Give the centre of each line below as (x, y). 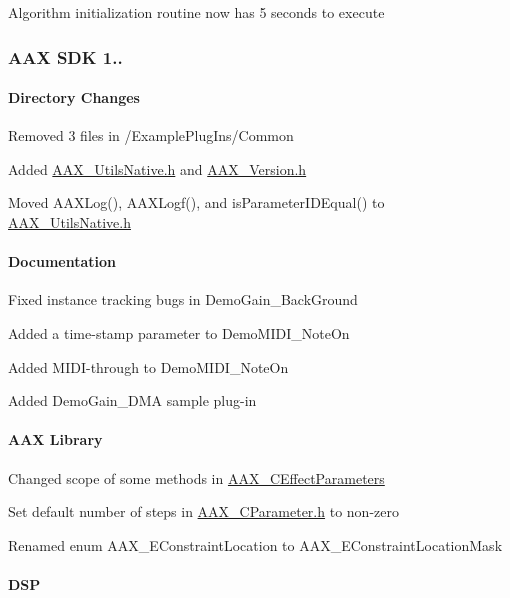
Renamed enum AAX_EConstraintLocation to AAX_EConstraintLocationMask (255, 544)
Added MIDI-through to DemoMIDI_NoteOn (148, 366)
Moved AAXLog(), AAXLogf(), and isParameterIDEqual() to (196, 202)
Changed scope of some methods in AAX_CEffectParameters (196, 477)
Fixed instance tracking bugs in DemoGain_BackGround (183, 299)
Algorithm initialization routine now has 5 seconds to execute (196, 12)
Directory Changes (74, 97)
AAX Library (55, 439)
